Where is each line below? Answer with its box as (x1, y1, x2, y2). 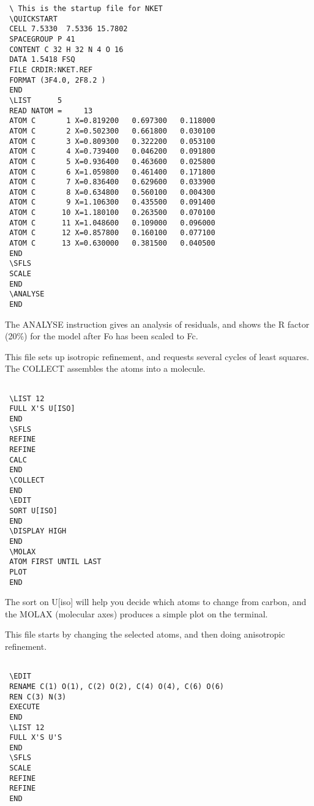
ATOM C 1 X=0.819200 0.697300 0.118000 (9, 116, 215, 126)
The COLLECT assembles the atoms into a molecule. (5, 362, 206, 375)
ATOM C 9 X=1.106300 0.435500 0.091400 (9, 198, 215, 207)
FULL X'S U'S (9, 733, 62, 742)
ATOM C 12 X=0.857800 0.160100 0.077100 (9, 228, 215, 238)
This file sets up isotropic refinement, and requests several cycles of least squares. (5, 350, 309, 363)
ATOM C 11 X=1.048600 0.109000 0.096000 (9, 218, 215, 227)
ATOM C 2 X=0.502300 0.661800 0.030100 (9, 126, 215, 135)
